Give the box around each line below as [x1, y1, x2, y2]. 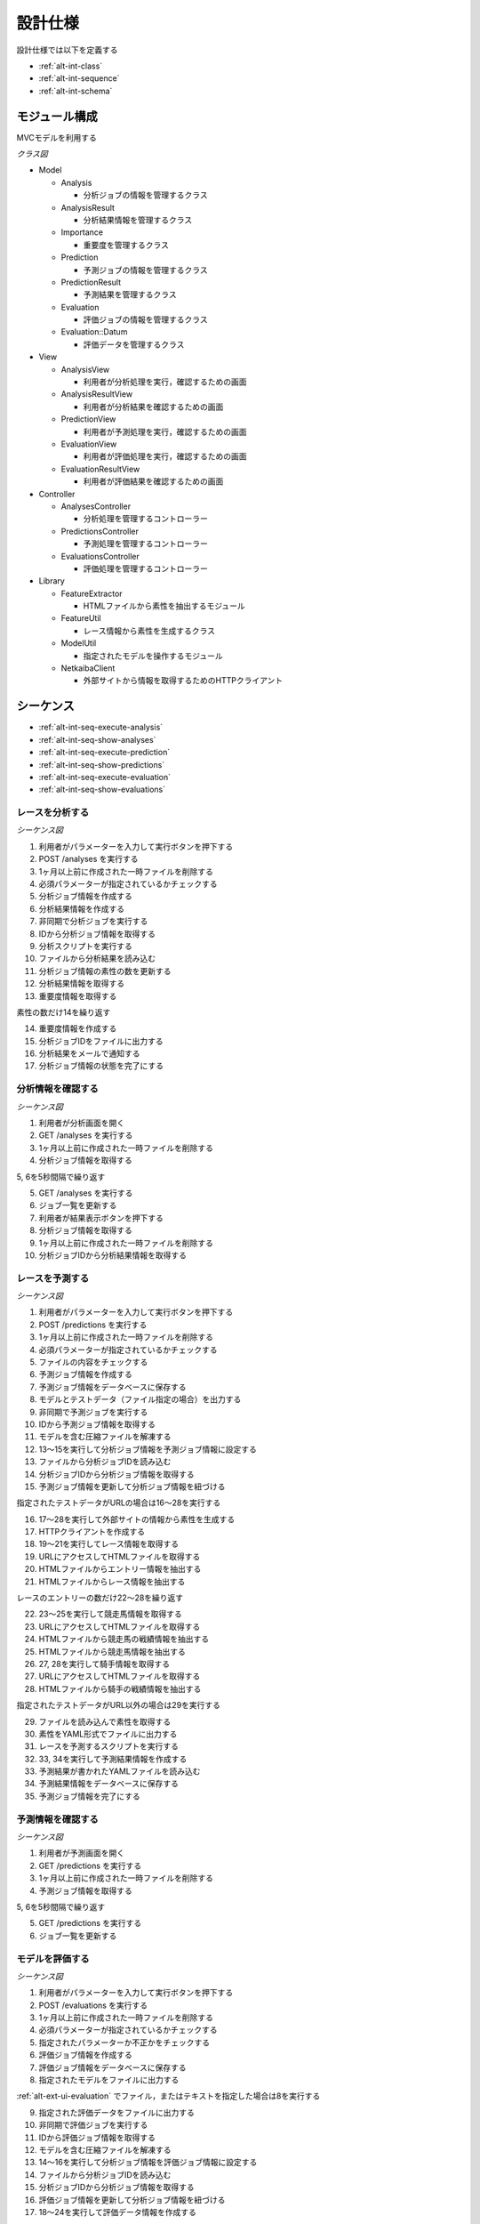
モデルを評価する [16, 1953, 90, 1965]
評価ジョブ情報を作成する [38, 2050, 132, 2060]
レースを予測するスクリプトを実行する [38, 1741, 180, 1752]
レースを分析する [16, 806, 90, 818]
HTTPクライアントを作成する [38, 1527, 146, 1537]
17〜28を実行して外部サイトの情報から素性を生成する [38, 1513, 236, 1525]
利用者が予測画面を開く [38, 1848, 124, 1858]
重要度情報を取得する [38, 990, 117, 1001]
